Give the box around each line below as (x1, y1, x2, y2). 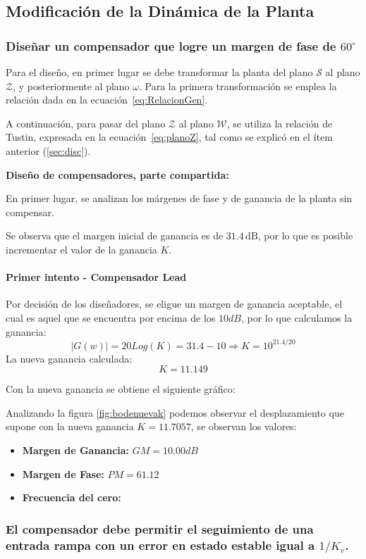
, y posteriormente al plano (13, 78, 130, 93)
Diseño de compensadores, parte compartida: (6, 167, 229, 182)
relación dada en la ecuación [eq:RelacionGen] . (6, 92, 208, 107)
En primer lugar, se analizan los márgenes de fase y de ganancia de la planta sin (6, 191, 353, 206)
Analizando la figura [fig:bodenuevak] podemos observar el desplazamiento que (6, 405, 344, 420)
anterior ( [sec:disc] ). (6, 143, 91, 158)
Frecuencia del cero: (22, 490, 121, 505)
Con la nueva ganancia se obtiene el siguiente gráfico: (6, 382, 236, 396)
